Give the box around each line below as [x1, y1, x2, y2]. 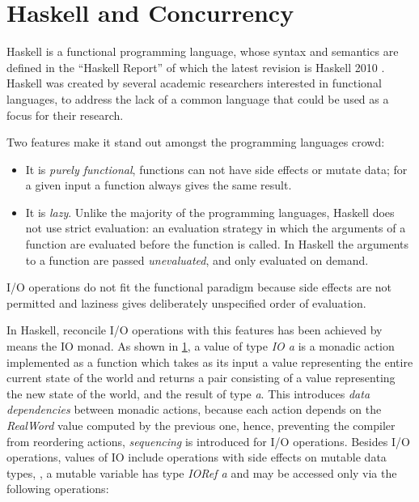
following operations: [6, 480, 109, 497]
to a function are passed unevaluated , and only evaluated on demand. [25, 251, 369, 268]
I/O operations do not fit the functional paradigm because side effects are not [6, 279, 392, 296]
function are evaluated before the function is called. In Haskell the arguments [25, 236, 409, 253]
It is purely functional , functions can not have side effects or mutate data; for [25, 160, 408, 177]
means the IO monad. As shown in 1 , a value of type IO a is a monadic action [6, 338, 395, 355]
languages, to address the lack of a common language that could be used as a [6, 90, 389, 107]
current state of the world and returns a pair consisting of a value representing [6, 369, 396, 386]
